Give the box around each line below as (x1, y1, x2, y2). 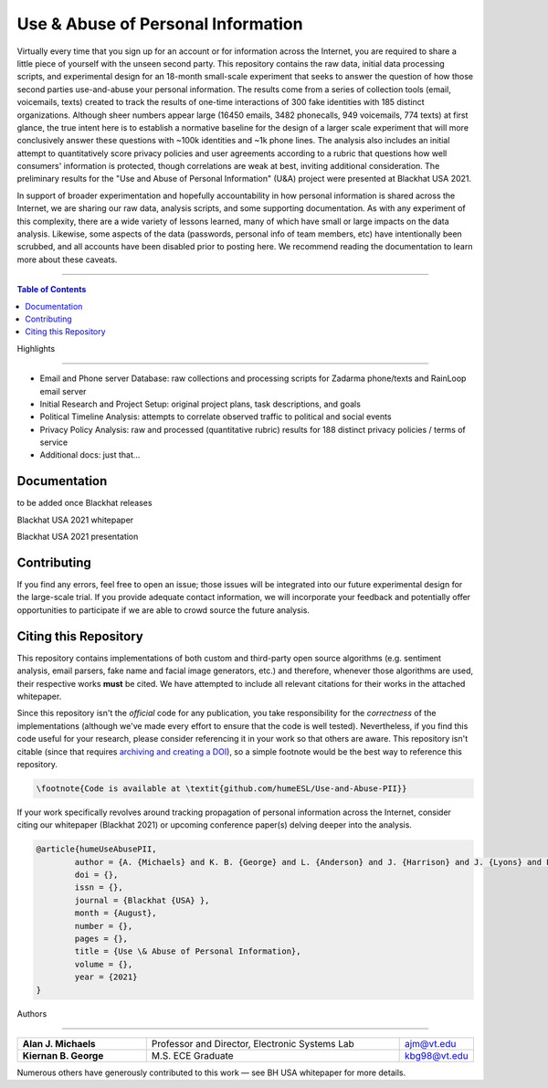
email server (39, 386, 87, 396)
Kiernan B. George (22, 1049, 104, 1062)
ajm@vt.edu (404, 1037, 457, 1050)
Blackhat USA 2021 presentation (16, 531, 139, 543)
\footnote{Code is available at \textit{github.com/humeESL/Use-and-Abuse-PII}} (36, 783, 407, 794)
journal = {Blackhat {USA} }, (74, 895, 210, 905)
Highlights (16, 343, 56, 354)
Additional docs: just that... (39, 449, 141, 460)
